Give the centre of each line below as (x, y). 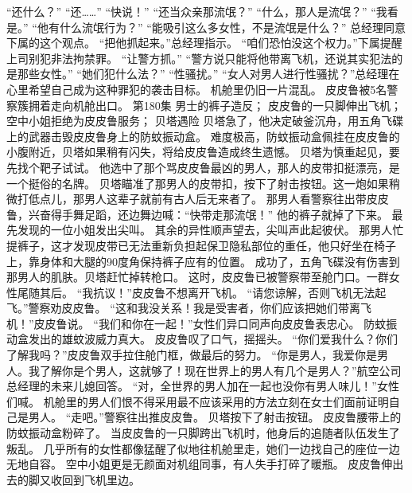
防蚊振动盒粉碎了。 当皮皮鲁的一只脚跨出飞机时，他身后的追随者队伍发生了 (203, 433)
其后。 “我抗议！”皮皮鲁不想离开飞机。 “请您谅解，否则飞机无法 (207, 292)
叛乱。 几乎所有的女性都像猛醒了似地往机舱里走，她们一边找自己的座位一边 (203, 448)
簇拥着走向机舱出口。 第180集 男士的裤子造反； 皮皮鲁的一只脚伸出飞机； (209, 105)
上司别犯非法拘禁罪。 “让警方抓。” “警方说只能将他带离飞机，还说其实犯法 (199, 58)
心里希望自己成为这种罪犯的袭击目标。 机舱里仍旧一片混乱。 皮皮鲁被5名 (197, 89)
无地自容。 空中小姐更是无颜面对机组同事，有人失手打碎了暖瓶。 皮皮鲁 (194, 464)
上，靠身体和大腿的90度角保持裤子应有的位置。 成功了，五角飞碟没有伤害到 (203, 261)
